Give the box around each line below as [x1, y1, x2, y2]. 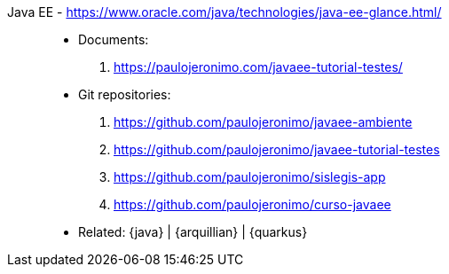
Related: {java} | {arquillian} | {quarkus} [78, 224, 308, 239]
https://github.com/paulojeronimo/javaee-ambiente [114, 114, 413, 129]
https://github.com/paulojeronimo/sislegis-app [114, 169, 386, 184]
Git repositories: [78, 87, 171, 102]
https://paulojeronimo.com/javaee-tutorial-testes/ [114, 59, 403, 74]
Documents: [78, 32, 149, 47]
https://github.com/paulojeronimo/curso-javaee [114, 197, 391, 212]
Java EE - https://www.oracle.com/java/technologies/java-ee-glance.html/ [7, 4, 442, 20]
